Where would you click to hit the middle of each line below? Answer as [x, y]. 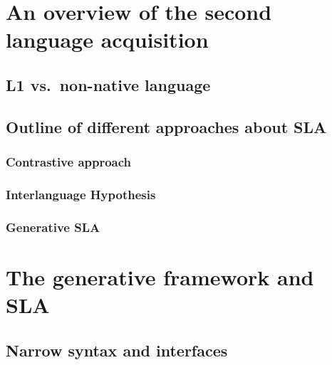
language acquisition [107, 39]
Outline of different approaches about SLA [166, 126]
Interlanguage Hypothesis [81, 194]
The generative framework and [160, 276]
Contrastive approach [69, 162]
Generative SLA [53, 227]
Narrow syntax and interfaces [117, 350]
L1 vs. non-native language [108, 84]
